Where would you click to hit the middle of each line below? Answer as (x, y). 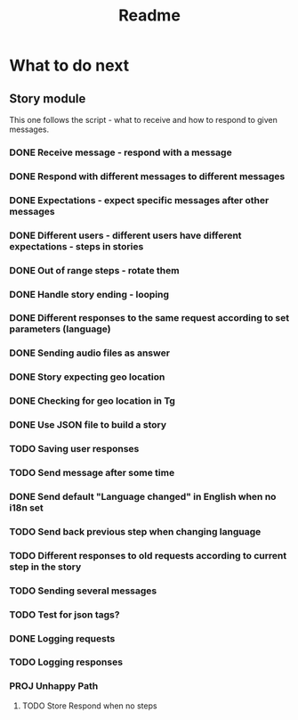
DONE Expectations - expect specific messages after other (139, 200)
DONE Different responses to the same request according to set (149, 318)
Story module (48, 98)
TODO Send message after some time (92, 472)
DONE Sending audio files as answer (90, 353)
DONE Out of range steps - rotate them (94, 270)
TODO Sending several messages (83, 591)
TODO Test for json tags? (64, 614)
